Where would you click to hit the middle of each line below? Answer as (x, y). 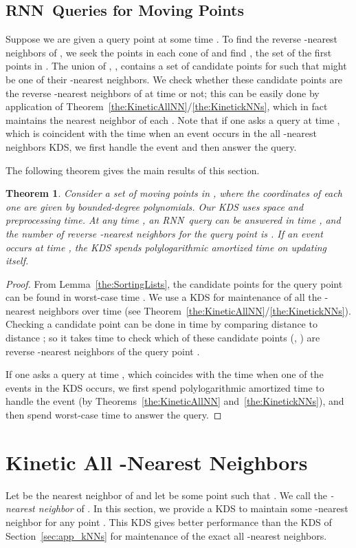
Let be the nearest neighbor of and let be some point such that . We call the (166, 495)
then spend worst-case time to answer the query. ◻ (114, 415)
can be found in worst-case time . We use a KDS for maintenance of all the (164, 297)
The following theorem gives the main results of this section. (133, 170)
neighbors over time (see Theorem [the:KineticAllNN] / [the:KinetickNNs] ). (195, 310)
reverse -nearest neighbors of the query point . (103, 351)
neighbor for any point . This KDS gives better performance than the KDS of (169, 521)
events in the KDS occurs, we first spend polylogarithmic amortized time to (165, 387)
